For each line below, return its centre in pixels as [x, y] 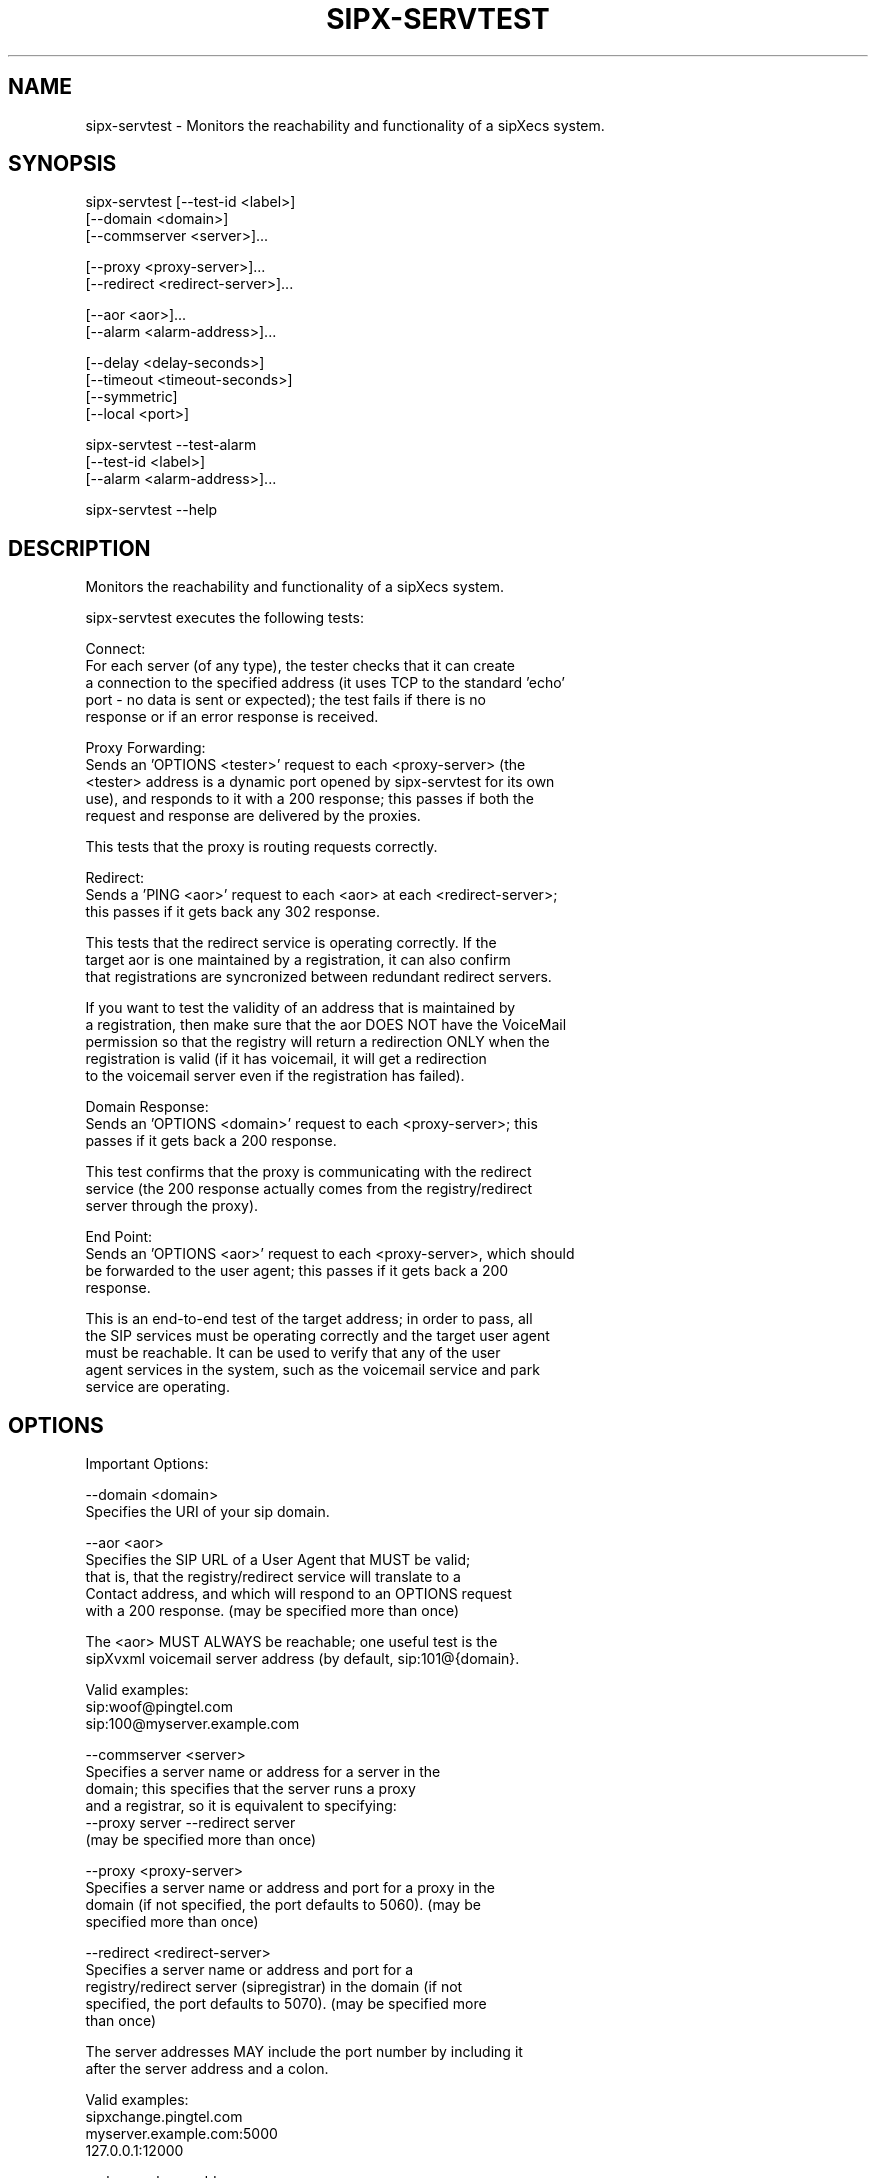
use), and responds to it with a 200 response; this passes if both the [310, 799]
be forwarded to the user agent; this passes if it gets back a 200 [297, 1271]
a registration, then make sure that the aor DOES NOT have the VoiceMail [326, 1025]
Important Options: [147, 1464]
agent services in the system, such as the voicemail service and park [312, 1370]
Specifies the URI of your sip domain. [207, 1512]
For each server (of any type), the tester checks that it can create [300, 666]
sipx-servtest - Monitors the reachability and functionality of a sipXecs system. [345, 125]
